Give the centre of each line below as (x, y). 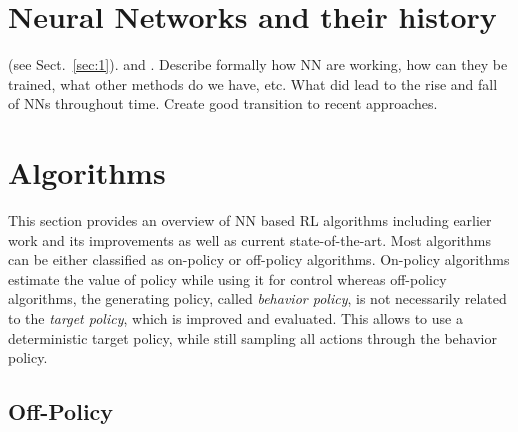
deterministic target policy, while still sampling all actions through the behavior (252, 337)
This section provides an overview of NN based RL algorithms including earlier (250, 220)
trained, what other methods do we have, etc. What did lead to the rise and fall (253, 83)
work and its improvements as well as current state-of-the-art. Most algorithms (249, 239)
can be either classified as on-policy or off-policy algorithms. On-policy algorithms (259, 259)
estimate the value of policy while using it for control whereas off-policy (227, 278)
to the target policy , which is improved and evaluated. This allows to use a (235, 318)
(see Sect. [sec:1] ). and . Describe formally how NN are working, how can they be (258, 64)
